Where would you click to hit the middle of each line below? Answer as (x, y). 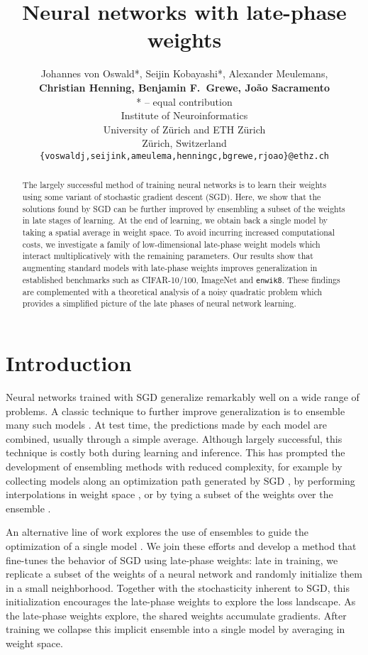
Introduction (69, 363)
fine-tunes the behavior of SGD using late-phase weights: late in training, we (172, 560)
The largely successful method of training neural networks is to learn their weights (174, 185)
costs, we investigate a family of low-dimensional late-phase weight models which (171, 244)
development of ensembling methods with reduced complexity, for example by (174, 466)
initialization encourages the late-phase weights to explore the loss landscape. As (181, 601)
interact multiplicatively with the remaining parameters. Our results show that (168, 256)
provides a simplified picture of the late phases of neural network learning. (159, 303)
